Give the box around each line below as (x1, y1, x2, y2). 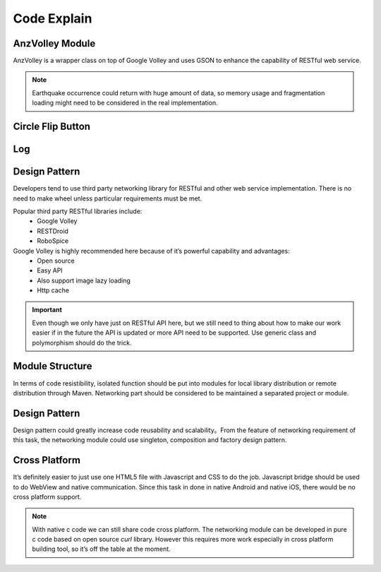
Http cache (37, 286, 70, 294)
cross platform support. (13, 492, 82, 501)
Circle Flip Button (13, 121, 91, 133)
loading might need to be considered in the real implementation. (32, 99, 218, 107)
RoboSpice (37, 237, 69, 245)
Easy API (37, 266, 63, 275)
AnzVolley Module (13, 37, 96, 49)
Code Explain (13, 11, 92, 26)
